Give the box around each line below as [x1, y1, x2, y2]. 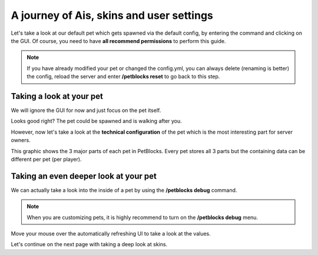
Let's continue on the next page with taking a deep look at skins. [11, 241, 168, 248]
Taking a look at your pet [11, 91, 103, 101]
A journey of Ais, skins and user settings [11, 9, 213, 22]
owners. [11, 137, 31, 144]
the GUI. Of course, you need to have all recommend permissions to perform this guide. [11, 37, 226, 44]
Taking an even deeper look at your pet [11, 171, 157, 181]
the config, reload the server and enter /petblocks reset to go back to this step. [26, 73, 220, 80]
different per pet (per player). [11, 155, 82, 163]
